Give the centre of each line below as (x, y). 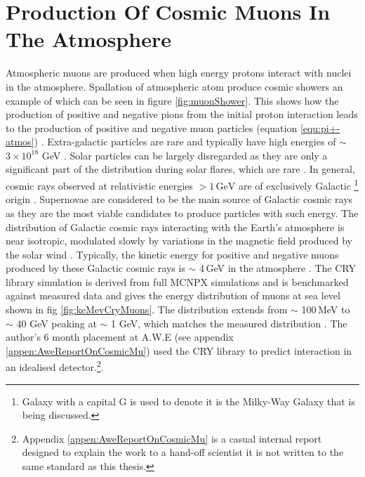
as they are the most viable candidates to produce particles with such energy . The (182, 213)
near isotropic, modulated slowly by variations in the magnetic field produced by (179, 241)
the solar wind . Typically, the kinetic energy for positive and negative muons (172, 254)
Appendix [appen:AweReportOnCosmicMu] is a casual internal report (172, 438)
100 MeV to (326, 309)
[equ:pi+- (320, 128)
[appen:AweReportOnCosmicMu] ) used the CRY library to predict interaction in (179, 350)
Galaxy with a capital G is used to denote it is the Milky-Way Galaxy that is (188, 401)
